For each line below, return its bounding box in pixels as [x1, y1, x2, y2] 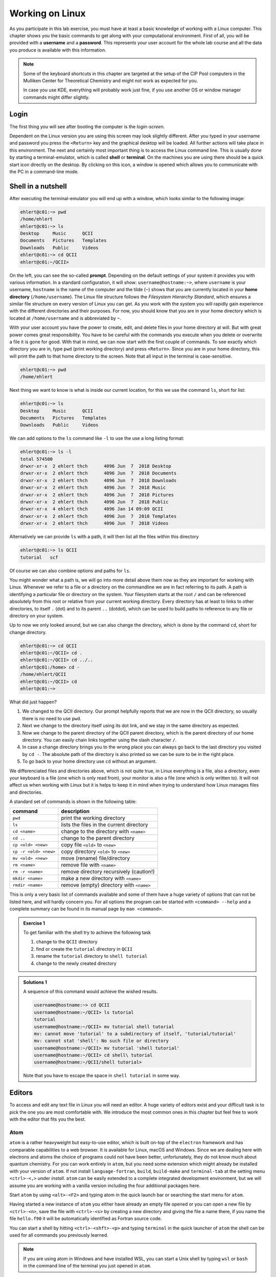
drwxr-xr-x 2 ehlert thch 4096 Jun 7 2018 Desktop [20, 463, 171, 469]
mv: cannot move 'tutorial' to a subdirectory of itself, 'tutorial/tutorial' [34, 1031, 236, 1036]
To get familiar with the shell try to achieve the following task [23, 930, 151, 936]
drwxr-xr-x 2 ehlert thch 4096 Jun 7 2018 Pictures [20, 492, 174, 498]
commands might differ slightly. [23, 94, 90, 100]
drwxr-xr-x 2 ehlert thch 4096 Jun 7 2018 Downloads [20, 478, 177, 483]
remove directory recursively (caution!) [61, 868, 155, 876]
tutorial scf [20, 554, 58, 560]
